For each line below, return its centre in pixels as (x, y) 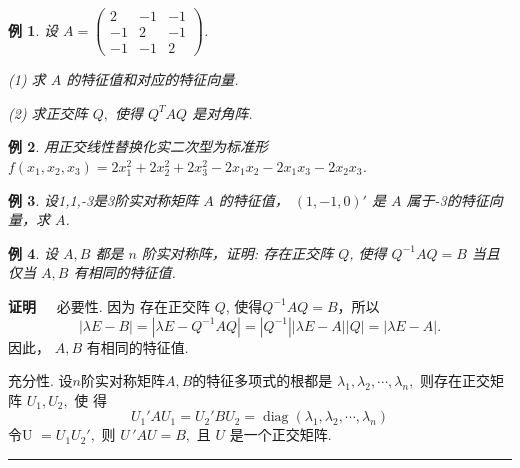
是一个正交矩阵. (280, 434)
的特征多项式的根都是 (262, 380)
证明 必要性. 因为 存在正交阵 (109, 305)
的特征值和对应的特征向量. (152, 79)
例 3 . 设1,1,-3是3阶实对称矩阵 (103, 199)
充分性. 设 (40, 380)
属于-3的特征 (447, 199)
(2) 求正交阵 (48, 112)
